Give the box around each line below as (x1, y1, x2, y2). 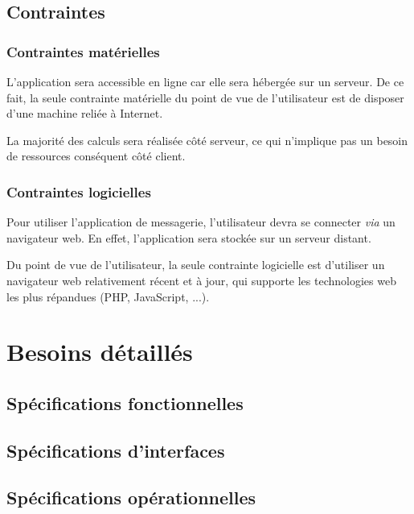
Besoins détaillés (6, 335, 193, 368)
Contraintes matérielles (6, 41, 160, 61)
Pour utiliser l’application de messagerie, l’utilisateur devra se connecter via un (6, 213, 396, 230)
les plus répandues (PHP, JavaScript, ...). (6, 288, 210, 305)
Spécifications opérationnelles (6, 485, 256, 510)
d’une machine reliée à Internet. (6, 105, 163, 122)
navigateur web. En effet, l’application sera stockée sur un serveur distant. (6, 229, 371, 246)
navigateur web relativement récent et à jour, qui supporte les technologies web (6, 272, 396, 288)
